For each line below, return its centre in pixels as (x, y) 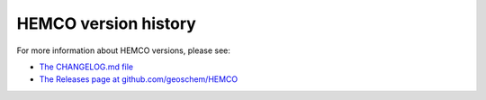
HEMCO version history (107, 23)
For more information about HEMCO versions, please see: (124, 50)
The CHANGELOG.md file (86, 67)
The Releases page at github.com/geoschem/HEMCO (139, 79)
